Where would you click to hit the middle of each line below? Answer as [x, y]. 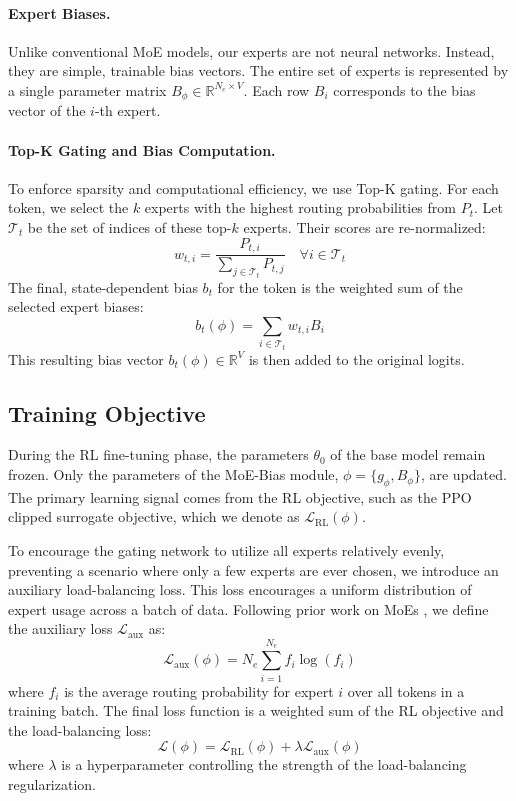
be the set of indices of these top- [129, 227]
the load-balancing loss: [80, 729]
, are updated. [463, 474]
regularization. [52, 783]
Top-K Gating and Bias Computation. [142, 149]
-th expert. [127, 110]
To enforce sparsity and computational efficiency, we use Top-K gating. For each [253, 187]
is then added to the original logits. [356, 358]
